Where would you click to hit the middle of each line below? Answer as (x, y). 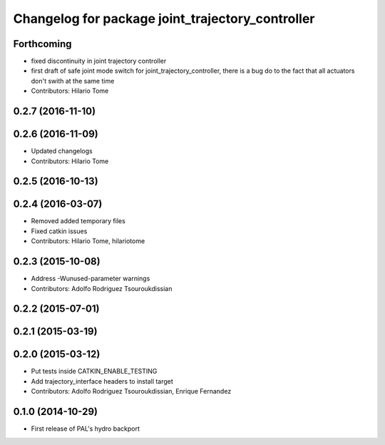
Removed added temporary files (78, 221)
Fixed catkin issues (59, 231)
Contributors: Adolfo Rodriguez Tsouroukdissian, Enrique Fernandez (131, 392)
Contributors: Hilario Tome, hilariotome (88, 241)
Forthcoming (42, 44)
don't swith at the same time (73, 81)
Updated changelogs (62, 151)
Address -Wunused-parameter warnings (91, 279)
